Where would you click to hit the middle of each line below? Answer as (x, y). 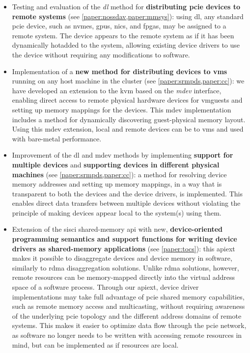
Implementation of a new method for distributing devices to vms (120, 71)
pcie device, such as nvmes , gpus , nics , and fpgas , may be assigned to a (119, 26)
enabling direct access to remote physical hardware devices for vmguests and (127, 100)
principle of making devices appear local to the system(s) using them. (117, 212)
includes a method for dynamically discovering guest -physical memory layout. (129, 119)
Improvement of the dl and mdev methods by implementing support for (123, 155)
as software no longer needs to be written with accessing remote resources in (127, 335)
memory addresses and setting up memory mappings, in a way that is (117, 184)
